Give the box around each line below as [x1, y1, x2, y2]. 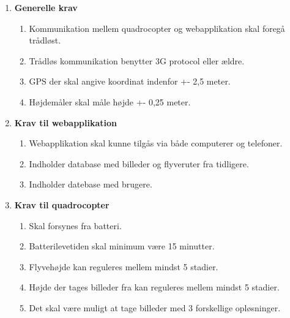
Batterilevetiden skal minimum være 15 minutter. [29, 240, 215, 252]
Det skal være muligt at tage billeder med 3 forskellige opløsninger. [29, 301, 281, 314]
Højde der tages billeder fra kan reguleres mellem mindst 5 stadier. [29, 281, 280, 293]
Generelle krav [14, 1, 78, 13]
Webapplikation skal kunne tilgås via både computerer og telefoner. [29, 137, 283, 150]
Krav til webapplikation [14, 116, 117, 129]
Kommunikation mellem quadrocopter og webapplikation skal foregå [29, 21, 285, 34]
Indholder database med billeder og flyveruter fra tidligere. [29, 157, 249, 170]
